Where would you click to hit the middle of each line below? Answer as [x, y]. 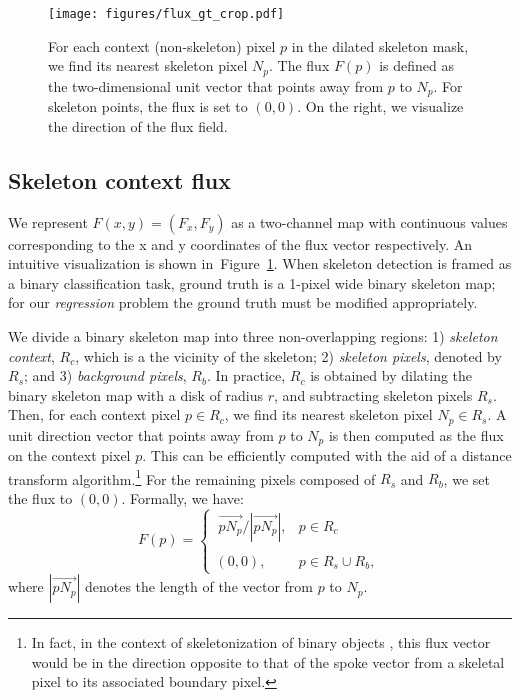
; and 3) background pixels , [105, 375]
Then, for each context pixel [94, 414]
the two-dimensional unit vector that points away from [216, 85]
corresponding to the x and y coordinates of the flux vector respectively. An [240, 243]
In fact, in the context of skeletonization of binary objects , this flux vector [261, 642]
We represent [48, 221]
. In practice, [246, 375]
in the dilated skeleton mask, [380, 45]
